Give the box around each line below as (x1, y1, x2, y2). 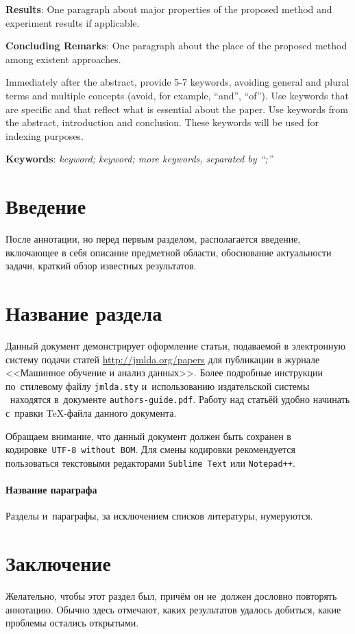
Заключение (5, 549, 111, 577)
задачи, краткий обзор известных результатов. (5, 258, 197, 273)
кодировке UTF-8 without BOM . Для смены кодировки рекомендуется (5, 442, 295, 456)
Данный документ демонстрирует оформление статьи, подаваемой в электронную (5, 338, 346, 352)
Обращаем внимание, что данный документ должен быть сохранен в (5, 428, 291, 443)
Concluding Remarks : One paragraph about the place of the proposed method (5, 38, 347, 53)
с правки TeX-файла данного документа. (5, 406, 177, 420)
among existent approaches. (5, 51, 121, 66)
